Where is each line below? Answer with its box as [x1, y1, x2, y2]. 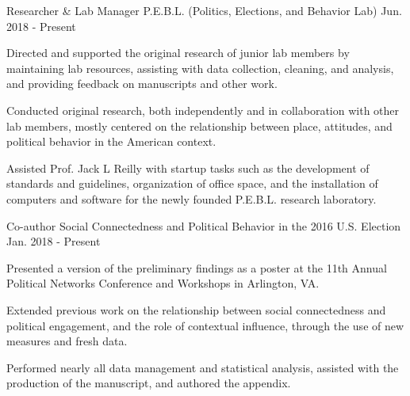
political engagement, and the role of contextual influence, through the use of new [6, 317, 404, 333]
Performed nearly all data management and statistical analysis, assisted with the [6, 359, 399, 375]
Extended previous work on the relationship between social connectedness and [6, 301, 386, 318]
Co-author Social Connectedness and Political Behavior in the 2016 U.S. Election [6, 217, 401, 234]
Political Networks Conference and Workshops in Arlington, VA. [6, 275, 320, 291]
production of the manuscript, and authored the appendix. [6, 375, 291, 391]
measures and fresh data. [6, 333, 128, 349]
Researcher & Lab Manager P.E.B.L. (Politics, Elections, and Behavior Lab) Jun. [6, 2, 402, 18]
